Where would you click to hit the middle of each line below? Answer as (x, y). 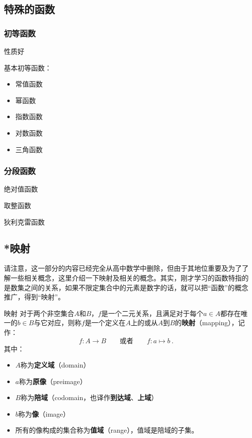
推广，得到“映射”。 (34, 297)
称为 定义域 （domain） (55, 365)
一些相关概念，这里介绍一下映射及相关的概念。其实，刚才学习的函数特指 (126, 277)
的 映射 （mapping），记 (210, 323)
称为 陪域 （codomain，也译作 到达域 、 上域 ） (89, 397)
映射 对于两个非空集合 (39, 313)
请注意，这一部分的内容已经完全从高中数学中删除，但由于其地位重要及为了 (123, 268)
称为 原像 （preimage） (53, 381)
